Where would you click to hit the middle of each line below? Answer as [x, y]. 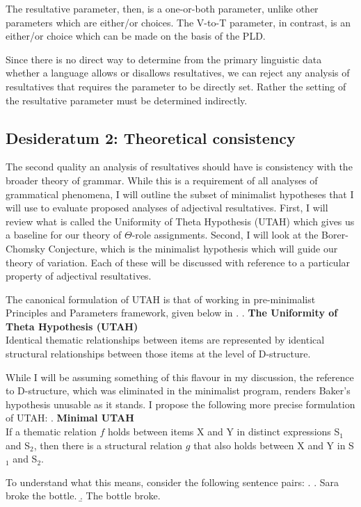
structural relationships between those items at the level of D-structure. [158, 354]
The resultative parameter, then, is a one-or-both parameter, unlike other [162, 8]
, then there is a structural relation [108, 445]
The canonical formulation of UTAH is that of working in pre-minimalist [161, 299]
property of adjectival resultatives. [79, 276]
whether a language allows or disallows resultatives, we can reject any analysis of [178, 73]
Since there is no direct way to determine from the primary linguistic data [164, 59]
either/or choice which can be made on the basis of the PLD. [136, 36]
